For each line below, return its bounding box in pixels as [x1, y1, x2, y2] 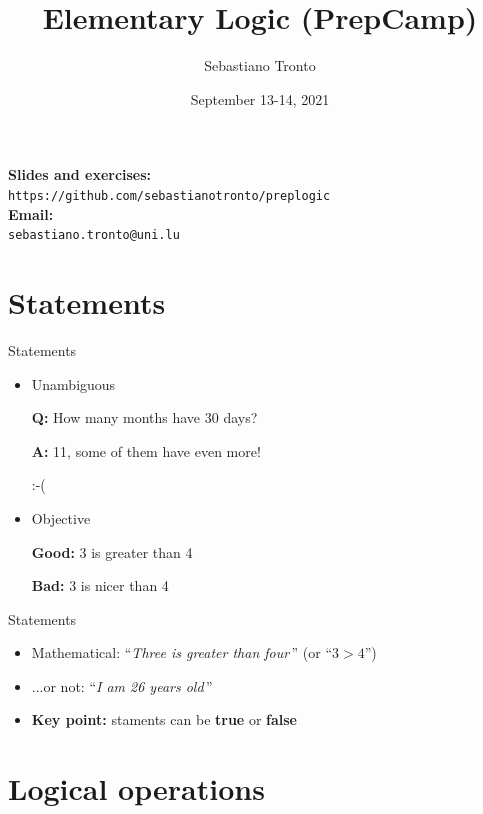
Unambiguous [31, 373, 116, 394]
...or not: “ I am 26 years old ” [31, 675, 213, 696]
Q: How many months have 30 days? [31, 407, 258, 428]
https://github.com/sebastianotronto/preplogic [8, 188, 331, 203]
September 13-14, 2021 [190, 88, 330, 109]
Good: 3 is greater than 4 [31, 541, 193, 562]
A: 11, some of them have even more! [31, 440, 261, 461]
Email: [8, 203, 54, 224]
